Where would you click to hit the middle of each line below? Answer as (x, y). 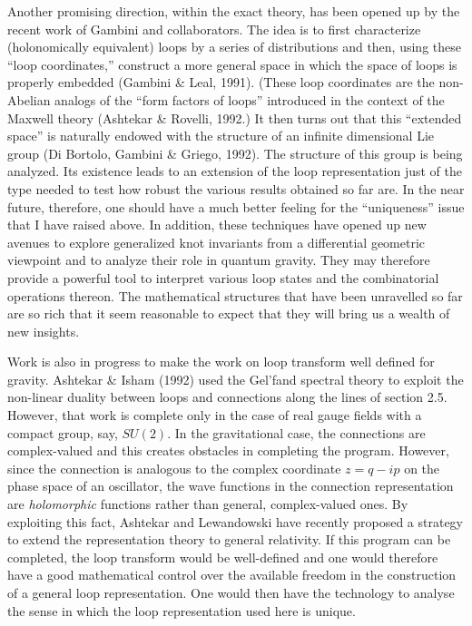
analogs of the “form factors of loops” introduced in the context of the (250, 99)
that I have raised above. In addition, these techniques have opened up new (217, 225)
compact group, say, (63, 432)
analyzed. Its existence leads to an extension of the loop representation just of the (235, 171)
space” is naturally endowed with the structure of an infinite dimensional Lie (221, 136)
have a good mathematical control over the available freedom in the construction (232, 575)
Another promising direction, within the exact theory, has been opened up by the (234, 11)
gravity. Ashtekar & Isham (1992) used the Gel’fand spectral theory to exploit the (236, 379)
